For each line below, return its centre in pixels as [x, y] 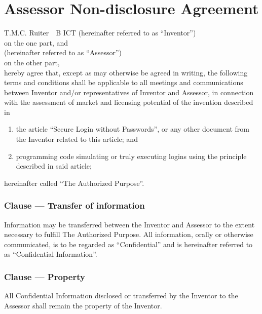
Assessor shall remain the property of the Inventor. [83, 305]
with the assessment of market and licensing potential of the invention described [129, 102]
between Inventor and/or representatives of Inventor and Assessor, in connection [129, 92]
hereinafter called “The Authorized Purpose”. [74, 183]
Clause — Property [45, 276]
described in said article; [54, 166]
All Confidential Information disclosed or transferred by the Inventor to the [121, 296]
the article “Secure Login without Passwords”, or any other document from [133, 129]
